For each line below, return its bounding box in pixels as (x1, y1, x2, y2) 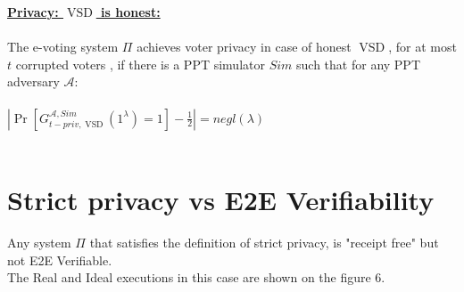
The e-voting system (7, 37, 119, 56)
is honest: (101, 3, 161, 20)
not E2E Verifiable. (7, 250, 112, 269)
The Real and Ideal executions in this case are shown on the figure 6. (7, 268, 385, 287)
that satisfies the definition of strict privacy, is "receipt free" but (89, 233, 439, 252)
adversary (7, 72, 60, 91)
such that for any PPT (296, 54, 421, 73)
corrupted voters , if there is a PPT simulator (15, 54, 265, 73)
